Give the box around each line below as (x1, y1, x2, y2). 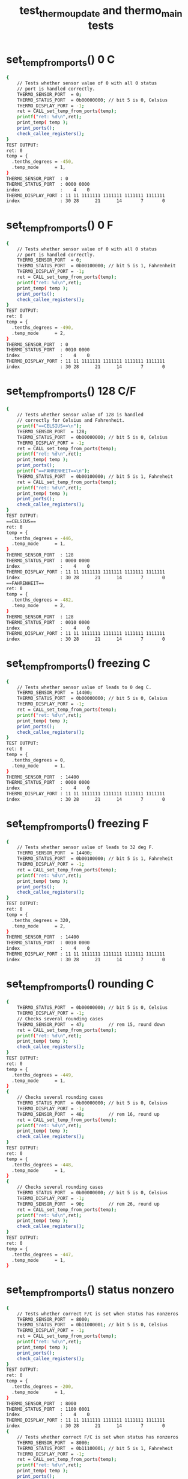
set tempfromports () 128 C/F (6, 384, 136, 400)
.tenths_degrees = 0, (11, 757, 66, 763)
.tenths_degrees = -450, (11, 159, 74, 165)
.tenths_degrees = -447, (11, 1252, 74, 1258)
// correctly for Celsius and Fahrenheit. (17, 418, 125, 424)
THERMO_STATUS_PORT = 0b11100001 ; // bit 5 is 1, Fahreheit (17, 1445, 173, 1451)
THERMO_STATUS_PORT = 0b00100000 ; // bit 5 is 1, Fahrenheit (17, 263, 176, 269)
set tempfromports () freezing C (6, 657, 151, 672)
